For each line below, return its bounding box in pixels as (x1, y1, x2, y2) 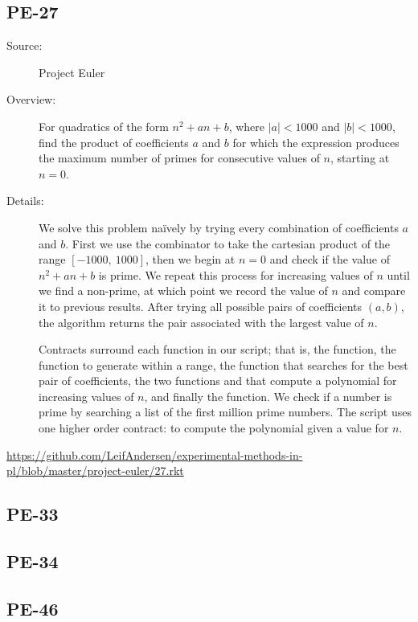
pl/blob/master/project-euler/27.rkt (6, 462, 184, 479)
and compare (342, 282, 406, 299)
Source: (6, 37, 43, 54)
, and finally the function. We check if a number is (144, 387, 392, 404)
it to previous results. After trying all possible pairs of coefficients (39, 297, 363, 314)
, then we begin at (145, 251, 236, 268)
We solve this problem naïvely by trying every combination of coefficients (39, 219, 399, 235)
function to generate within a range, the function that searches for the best (39, 356, 408, 373)
